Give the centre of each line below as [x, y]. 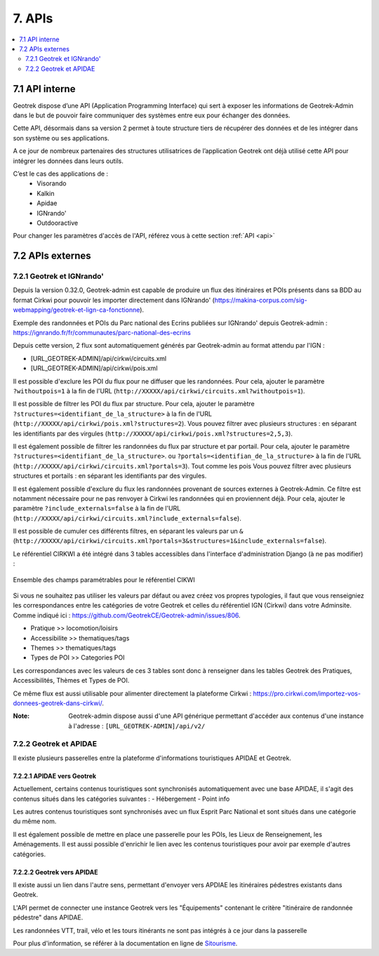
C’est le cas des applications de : [61, 173]
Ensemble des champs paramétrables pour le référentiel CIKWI [104, 580]
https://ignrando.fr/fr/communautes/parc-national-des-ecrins [102, 333]
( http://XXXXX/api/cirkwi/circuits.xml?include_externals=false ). [127, 518]
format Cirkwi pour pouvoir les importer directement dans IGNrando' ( [114, 300]
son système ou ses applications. [61, 138]
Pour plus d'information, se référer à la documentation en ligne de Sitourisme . [125, 943]
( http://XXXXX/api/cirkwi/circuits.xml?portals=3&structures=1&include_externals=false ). [169, 541]
